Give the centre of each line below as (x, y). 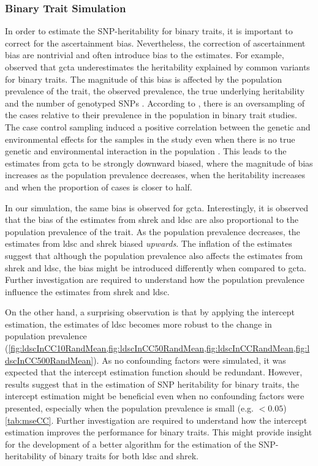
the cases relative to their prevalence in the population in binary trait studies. (151, 115)
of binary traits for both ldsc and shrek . (124, 456)
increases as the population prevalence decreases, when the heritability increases (155, 175)
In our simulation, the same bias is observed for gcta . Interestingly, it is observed (157, 207)
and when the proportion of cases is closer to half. (99, 186)
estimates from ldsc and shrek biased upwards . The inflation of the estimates (149, 243)
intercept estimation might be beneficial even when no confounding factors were (155, 396)
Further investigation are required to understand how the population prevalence (155, 280)
